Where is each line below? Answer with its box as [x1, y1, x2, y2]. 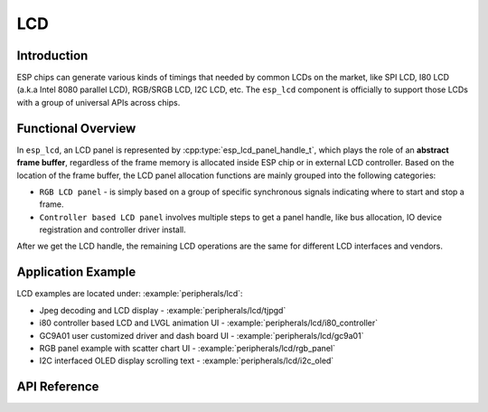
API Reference [16, 379, 99, 395]
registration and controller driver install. [39, 224, 187, 235]
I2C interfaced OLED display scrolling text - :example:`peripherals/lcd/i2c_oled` [39, 355, 334, 366]
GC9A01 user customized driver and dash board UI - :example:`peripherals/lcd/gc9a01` [39, 330, 364, 341]
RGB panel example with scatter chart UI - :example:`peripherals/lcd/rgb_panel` [39, 342, 336, 353]
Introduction [16, 48, 89, 63]
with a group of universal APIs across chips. [16, 97, 181, 108]
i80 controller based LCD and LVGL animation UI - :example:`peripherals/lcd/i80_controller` [39, 317, 379, 329]
